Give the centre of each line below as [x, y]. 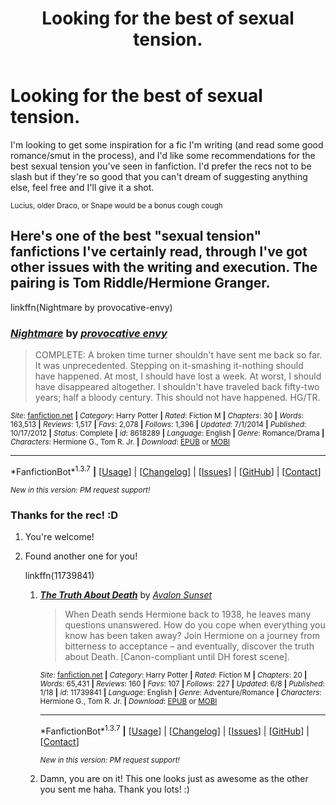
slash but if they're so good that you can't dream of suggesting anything [159, 176]
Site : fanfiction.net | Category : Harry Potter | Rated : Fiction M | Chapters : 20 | [173, 675]
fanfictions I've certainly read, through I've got [159, 252]
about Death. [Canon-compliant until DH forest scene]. [177, 656]
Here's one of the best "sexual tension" [136, 236]
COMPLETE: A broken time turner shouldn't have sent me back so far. [178, 355]
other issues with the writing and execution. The [164, 267]
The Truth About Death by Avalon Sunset [126, 595]
